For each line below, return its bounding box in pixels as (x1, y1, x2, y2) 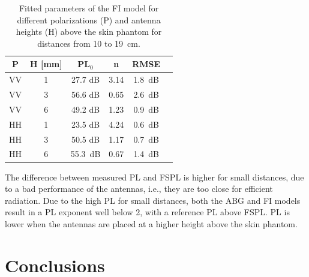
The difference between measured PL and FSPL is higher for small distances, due (5, 170, 304, 183)
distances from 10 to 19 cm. (37, 37, 140, 49)
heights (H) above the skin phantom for (16, 25, 162, 38)
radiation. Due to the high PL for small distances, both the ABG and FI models (5, 194, 301, 206)
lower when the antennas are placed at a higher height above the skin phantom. (5, 217, 298, 230)
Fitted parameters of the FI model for (19, 2, 159, 14)
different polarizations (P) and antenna (17, 13, 161, 26)
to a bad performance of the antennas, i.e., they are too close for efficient (5, 182, 273, 195)
